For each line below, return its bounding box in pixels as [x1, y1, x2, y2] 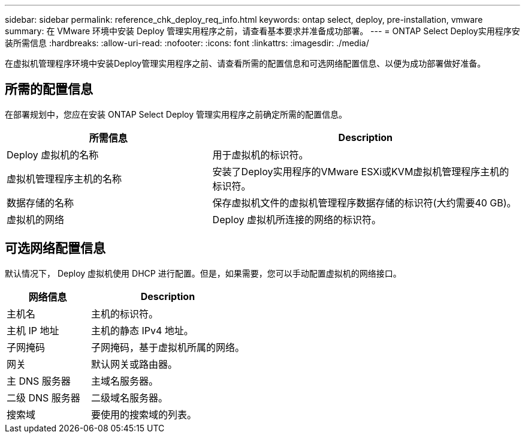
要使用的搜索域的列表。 [90, 408, 197, 421]
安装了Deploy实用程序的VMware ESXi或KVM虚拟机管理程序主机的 [212, 165, 509, 178]
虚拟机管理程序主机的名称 [7, 172, 122, 185]
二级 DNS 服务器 [7, 391, 80, 404]
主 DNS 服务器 [7, 374, 71, 387]
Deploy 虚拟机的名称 [7, 148, 99, 161]
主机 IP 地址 [7, 324, 59, 337]
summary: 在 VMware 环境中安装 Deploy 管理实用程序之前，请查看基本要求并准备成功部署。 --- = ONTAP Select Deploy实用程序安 [5, 26, 520, 36]
